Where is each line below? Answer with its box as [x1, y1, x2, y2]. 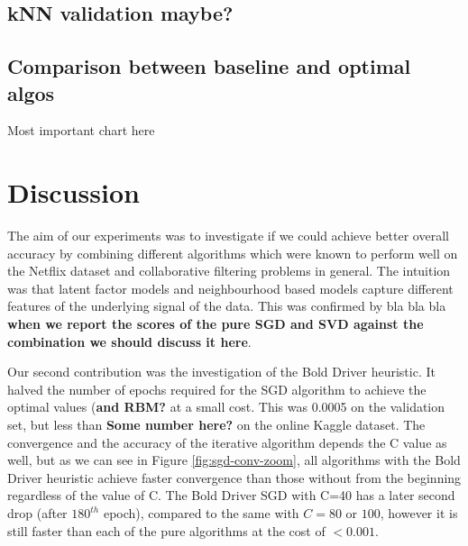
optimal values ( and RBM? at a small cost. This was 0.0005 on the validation [7, 397, 445, 416]
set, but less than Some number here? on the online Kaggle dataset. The [7, 415, 426, 434]
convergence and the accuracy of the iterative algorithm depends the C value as [7, 432, 447, 451]
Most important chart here [7, 121, 155, 140]
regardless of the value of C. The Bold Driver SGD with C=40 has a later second [7, 486, 455, 505]
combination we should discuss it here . [7, 332, 252, 350]
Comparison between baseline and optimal [7, 52, 411, 80]
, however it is [380, 504, 458, 522]
